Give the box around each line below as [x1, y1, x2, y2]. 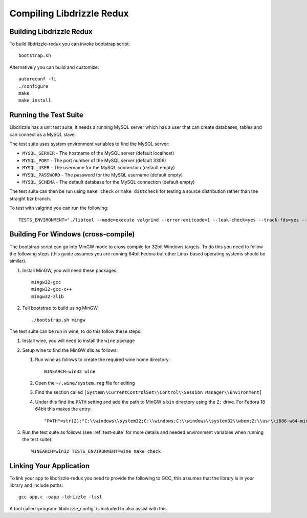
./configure [18, 83, 49, 89]
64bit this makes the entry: [35, 406, 92, 412]
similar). [9, 258, 27, 264]
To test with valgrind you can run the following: [9, 205, 108, 211]
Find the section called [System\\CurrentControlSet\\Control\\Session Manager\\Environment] [35, 389, 262, 395]
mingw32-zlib [31, 293, 64, 300]
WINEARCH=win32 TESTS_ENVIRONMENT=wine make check [31, 448, 161, 454]
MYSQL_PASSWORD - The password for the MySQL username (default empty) [22, 172, 183, 178]
